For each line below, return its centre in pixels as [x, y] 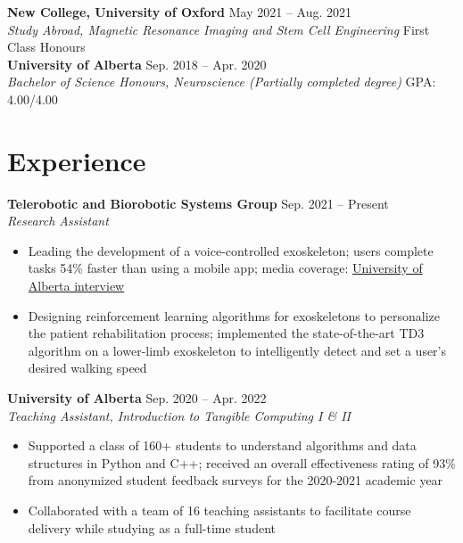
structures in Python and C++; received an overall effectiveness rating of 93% [242, 462]
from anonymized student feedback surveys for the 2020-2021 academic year [236, 480]
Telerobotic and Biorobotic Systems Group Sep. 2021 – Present [198, 203]
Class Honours [46, 47]
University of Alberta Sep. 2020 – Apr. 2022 [137, 398]
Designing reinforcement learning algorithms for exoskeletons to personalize [234, 315]
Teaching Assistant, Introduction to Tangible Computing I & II [179, 415]
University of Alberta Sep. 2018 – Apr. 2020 [137, 64]
